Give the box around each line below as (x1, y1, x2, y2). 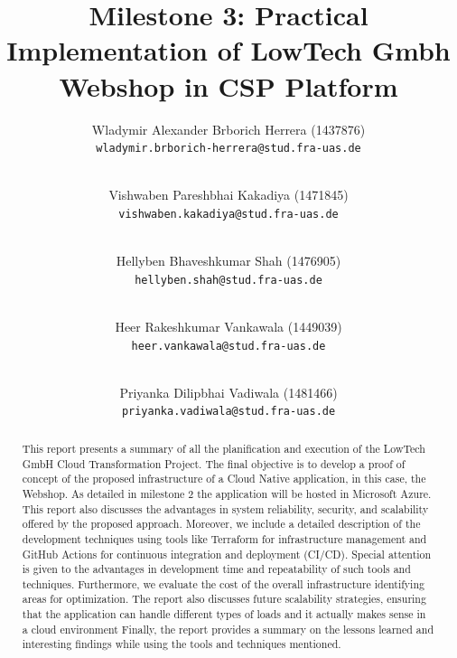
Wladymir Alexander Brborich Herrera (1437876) (91, 119, 366, 138)
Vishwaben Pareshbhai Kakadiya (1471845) (108, 185, 349, 204)
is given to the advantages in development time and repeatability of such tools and (22, 561, 411, 577)
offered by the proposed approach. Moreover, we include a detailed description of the (22, 516, 421, 531)
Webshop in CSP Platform (59, 67, 398, 104)
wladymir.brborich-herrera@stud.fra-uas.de (96, 142, 361, 155)
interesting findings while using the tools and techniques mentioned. (22, 636, 341, 652)
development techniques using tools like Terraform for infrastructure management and (22, 531, 427, 546)
